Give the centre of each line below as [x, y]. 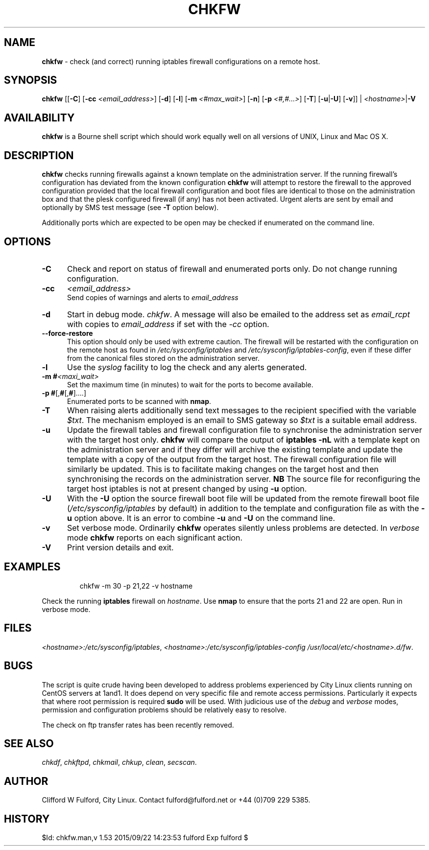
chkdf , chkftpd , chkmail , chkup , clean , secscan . [119, 762]
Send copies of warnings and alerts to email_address [153, 297]
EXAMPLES [32, 567]
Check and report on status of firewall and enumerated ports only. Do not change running [232, 269]
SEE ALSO [29, 743]
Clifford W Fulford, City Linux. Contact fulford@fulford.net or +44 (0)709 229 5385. [176, 800]
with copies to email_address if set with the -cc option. [168, 324]
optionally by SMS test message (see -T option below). [130, 208]
